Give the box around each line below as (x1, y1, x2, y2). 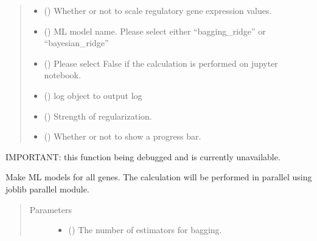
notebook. (44, 69, 81, 81)
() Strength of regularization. (44, 109, 152, 122)
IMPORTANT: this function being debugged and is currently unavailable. (5, 150, 280, 163)
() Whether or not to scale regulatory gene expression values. (44, 4, 272, 16)
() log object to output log (44, 89, 142, 101)
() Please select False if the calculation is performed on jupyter (44, 56, 278, 69)
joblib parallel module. (5, 182, 89, 195)
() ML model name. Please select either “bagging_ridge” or (44, 24, 266, 37)
